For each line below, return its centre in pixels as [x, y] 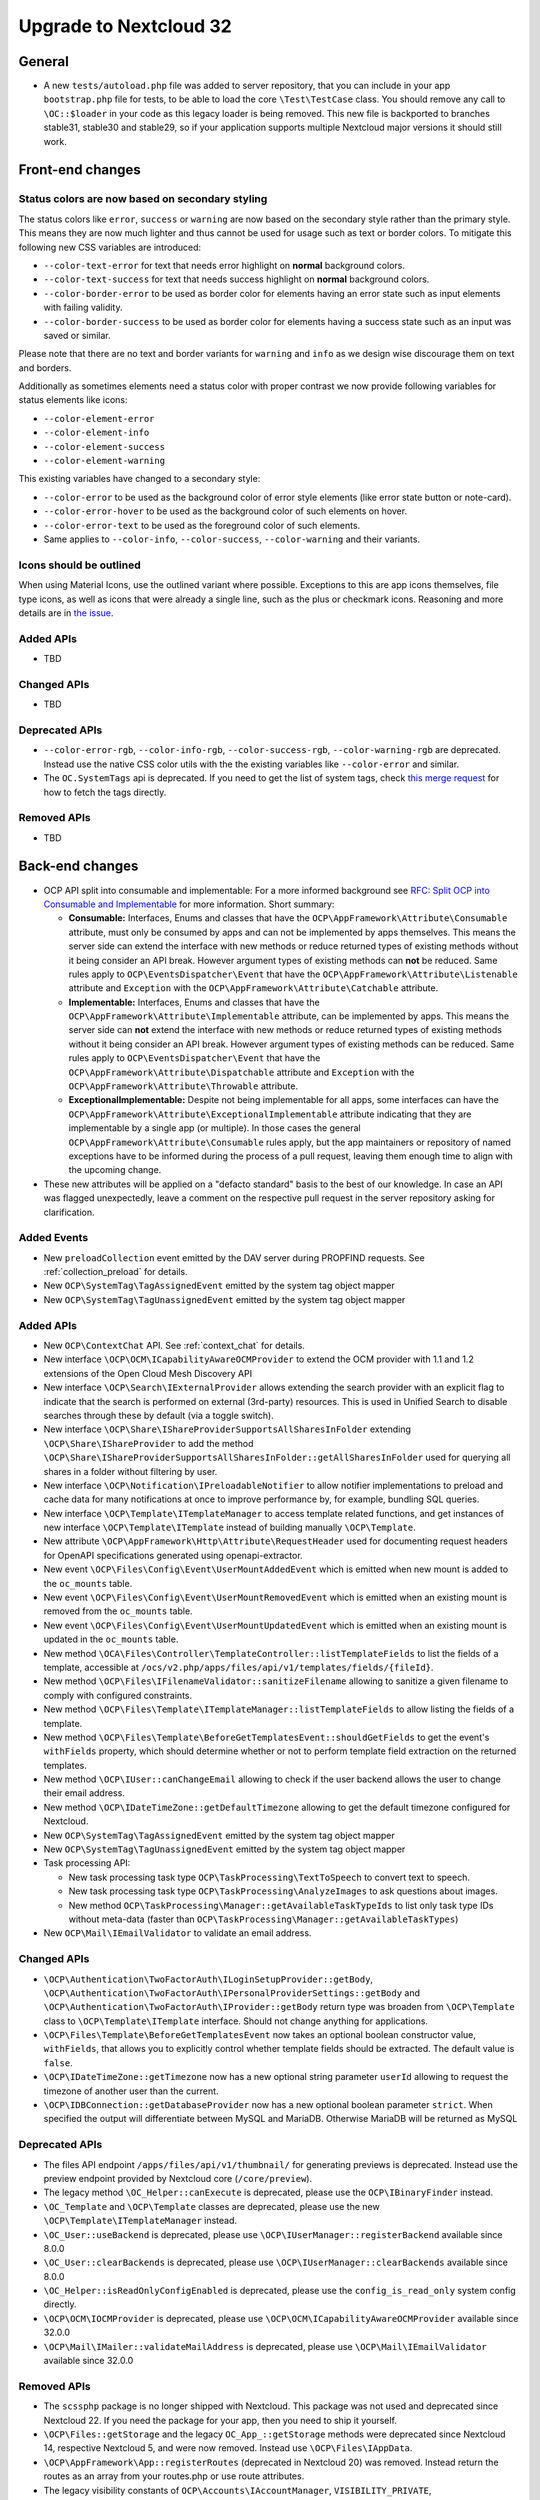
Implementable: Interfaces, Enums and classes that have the [194, 1002]
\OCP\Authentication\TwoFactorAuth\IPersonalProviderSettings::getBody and [231, 1992]
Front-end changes [80, 170]
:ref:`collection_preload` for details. [116, 1272]
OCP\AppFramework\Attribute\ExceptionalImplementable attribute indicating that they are [270, 1114]
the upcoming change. [115, 1170]
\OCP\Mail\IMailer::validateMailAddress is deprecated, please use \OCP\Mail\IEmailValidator [265, 2346]
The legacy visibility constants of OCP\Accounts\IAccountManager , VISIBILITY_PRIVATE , [237, 2490]
